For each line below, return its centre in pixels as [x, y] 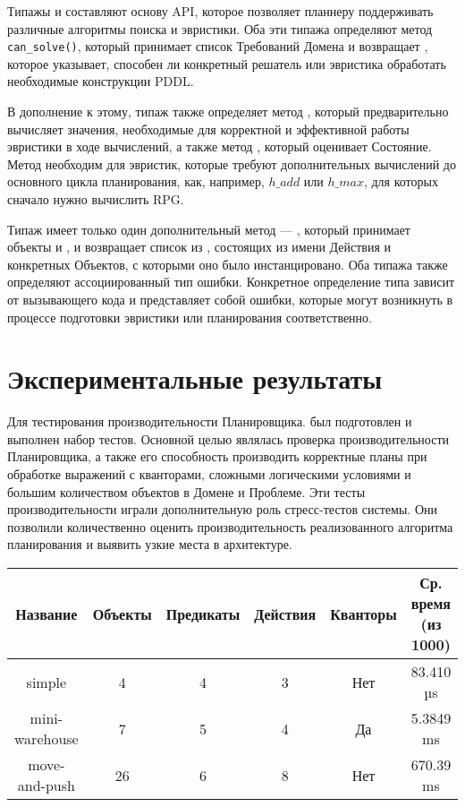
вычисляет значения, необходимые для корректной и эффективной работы [208, 129]
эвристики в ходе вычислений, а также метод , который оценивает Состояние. [220, 146]
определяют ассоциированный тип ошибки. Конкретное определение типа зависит [231, 282]
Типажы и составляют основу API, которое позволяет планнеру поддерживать [220, 11]
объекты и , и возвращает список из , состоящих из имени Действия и [199, 247]
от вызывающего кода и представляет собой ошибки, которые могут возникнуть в [230, 299]
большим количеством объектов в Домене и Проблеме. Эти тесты [186, 491]
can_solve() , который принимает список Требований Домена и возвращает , [218, 46]
